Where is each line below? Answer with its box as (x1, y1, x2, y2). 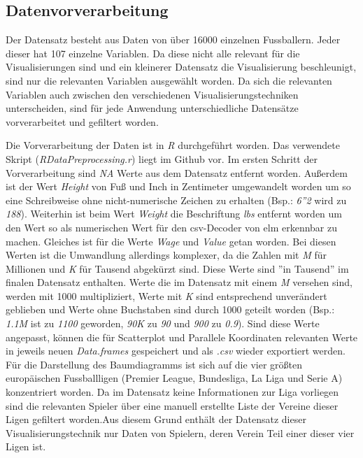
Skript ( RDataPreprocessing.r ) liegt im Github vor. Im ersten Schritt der (6, 151, 318, 166)
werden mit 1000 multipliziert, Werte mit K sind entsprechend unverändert (6, 288, 327, 303)
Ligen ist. (6, 439, 46, 454)
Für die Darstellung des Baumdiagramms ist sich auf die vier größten (6, 357, 302, 371)
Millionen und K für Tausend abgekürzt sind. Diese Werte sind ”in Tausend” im (6, 261, 349, 275)
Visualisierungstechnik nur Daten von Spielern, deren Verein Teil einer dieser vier (6, 425, 355, 440)
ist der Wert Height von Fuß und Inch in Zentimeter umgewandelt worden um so (6, 179, 351, 194)
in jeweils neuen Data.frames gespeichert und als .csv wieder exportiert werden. (6, 343, 346, 358)
